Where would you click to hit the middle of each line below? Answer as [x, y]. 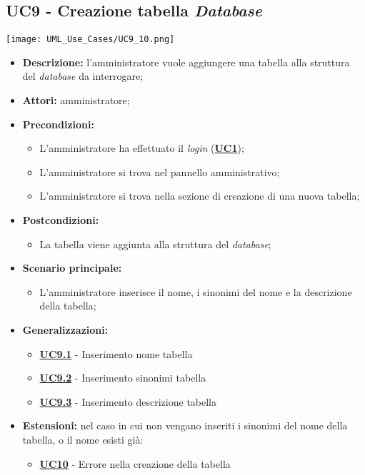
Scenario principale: [72, 268]
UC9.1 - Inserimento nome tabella [116, 353]
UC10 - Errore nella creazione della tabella [135, 463]
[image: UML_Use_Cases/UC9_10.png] [90, 40]
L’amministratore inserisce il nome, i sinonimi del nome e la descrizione [196, 291]
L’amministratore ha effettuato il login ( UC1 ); [142, 148]
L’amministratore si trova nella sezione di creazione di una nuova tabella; [200, 196]
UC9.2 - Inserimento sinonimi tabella [123, 378]
